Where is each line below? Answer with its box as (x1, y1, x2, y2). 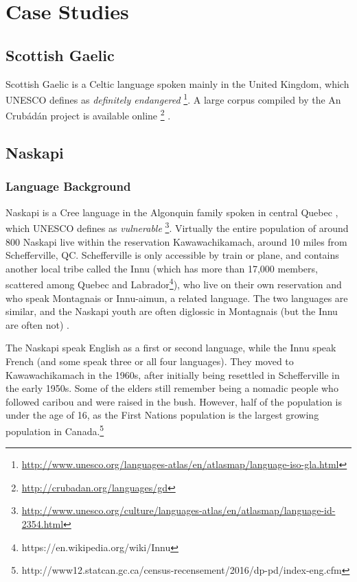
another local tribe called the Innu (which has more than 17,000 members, (5, 261, 318, 275)
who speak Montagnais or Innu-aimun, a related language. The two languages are (5, 290, 348, 305)
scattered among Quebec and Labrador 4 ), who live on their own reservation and (5, 275, 342, 291)
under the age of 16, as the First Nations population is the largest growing (5, 408, 319, 422)
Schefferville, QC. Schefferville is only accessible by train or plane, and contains (5, 248, 339, 262)
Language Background (5, 178, 131, 195)
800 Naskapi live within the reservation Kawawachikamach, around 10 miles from (5, 234, 347, 248)
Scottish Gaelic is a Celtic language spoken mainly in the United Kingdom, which (5, 76, 349, 91)
